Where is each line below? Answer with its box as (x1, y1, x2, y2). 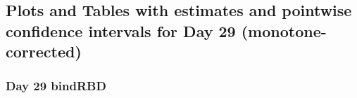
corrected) (6, 41, 82, 62)
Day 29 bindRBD (6, 77, 106, 94)
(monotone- (241, 20, 327, 41)
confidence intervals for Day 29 (6, 20, 236, 41)
